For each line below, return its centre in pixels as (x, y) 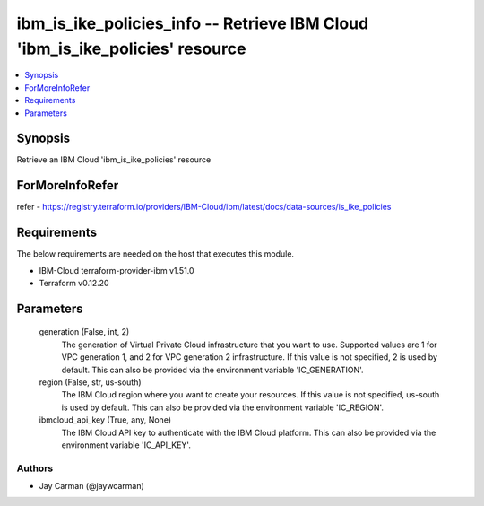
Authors (35, 468)
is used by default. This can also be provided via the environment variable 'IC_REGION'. (223, 407)
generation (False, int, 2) (84, 332)
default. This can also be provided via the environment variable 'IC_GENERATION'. (212, 370)
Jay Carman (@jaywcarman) (92, 486)
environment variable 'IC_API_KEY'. (126, 445)
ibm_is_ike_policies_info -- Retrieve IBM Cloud (193, 23)
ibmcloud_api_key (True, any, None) (105, 420)
